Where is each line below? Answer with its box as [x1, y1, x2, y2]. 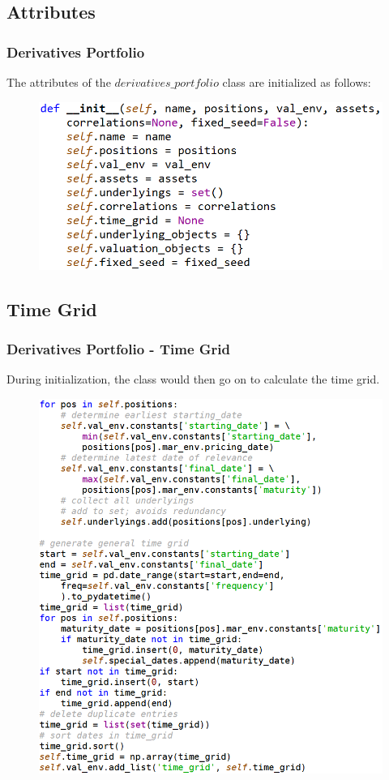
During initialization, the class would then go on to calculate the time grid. [6, 371, 380, 388]
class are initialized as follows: [222, 74, 371, 90]
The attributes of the [6, 74, 111, 90]
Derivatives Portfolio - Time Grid [6, 339, 230, 359]
